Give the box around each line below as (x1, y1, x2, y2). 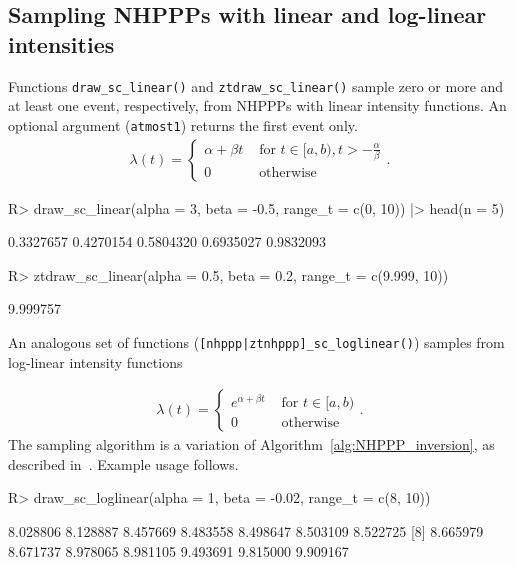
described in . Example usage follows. (8, 453, 239, 474)
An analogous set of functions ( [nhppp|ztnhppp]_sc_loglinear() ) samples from (8, 331, 505, 352)
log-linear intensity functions (8, 351, 183, 372)
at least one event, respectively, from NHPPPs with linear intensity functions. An (8, 95, 507, 116)
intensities (8, 28, 115, 59)
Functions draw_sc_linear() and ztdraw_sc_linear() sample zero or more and (8, 75, 504, 96)
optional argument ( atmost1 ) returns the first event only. (8, 114, 358, 135)
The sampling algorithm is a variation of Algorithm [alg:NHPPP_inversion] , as (8, 434, 495, 455)
